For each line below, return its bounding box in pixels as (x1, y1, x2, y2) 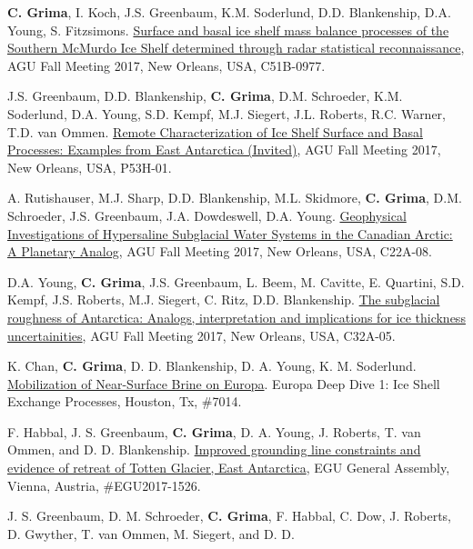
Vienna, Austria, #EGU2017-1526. (7, 475, 201, 494)
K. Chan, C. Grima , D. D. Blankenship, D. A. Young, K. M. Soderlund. (7, 356, 417, 375)
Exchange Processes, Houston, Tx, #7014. (7, 392, 242, 411)
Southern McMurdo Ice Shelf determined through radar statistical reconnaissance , (7, 38, 465, 57)
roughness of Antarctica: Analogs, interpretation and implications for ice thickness (7, 307, 466, 326)
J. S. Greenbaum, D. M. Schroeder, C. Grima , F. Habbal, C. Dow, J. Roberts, (7, 506, 452, 525)
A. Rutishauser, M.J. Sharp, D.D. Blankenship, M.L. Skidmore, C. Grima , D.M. (7, 188, 462, 207)
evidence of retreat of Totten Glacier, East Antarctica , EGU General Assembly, (7, 458, 450, 477)
